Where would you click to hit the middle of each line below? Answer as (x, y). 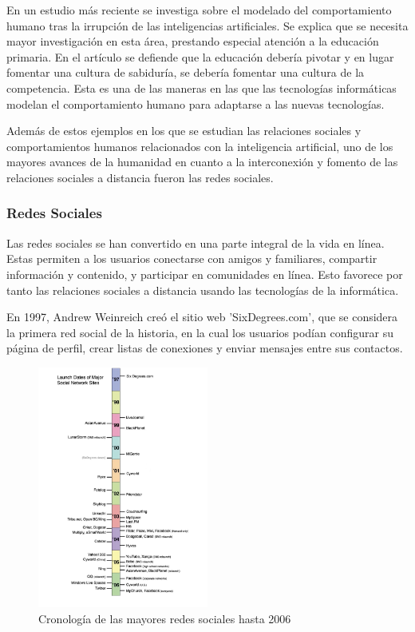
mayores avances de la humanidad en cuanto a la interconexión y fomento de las (202, 162)
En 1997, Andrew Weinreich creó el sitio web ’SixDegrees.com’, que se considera (202, 317)
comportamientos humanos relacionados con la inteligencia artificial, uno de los (200, 146)
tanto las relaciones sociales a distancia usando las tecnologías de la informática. (203, 290)
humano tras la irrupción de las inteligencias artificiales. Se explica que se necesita (207, 25)
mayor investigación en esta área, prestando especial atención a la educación (193, 41)
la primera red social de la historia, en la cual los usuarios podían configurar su (200, 332)
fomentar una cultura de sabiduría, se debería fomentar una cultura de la (186, 72)
